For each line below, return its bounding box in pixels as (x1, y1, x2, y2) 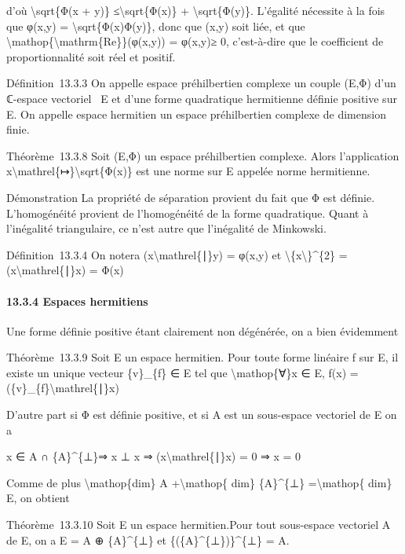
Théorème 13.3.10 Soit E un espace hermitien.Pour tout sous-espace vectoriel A (6, 516, 391, 533)
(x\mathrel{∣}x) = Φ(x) (6, 262, 124, 278)
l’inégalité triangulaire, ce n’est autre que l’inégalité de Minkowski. (6, 220, 327, 237)
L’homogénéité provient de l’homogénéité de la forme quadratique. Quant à (6, 204, 369, 221)
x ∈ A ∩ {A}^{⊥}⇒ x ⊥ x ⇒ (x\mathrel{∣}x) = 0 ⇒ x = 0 (6, 448, 301, 464)
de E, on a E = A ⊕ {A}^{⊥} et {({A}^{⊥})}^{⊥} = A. (6, 531, 290, 548)
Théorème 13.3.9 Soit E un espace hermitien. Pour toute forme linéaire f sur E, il (6, 349, 399, 365)
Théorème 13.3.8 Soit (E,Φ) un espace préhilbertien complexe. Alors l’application (6, 147, 400, 163)
